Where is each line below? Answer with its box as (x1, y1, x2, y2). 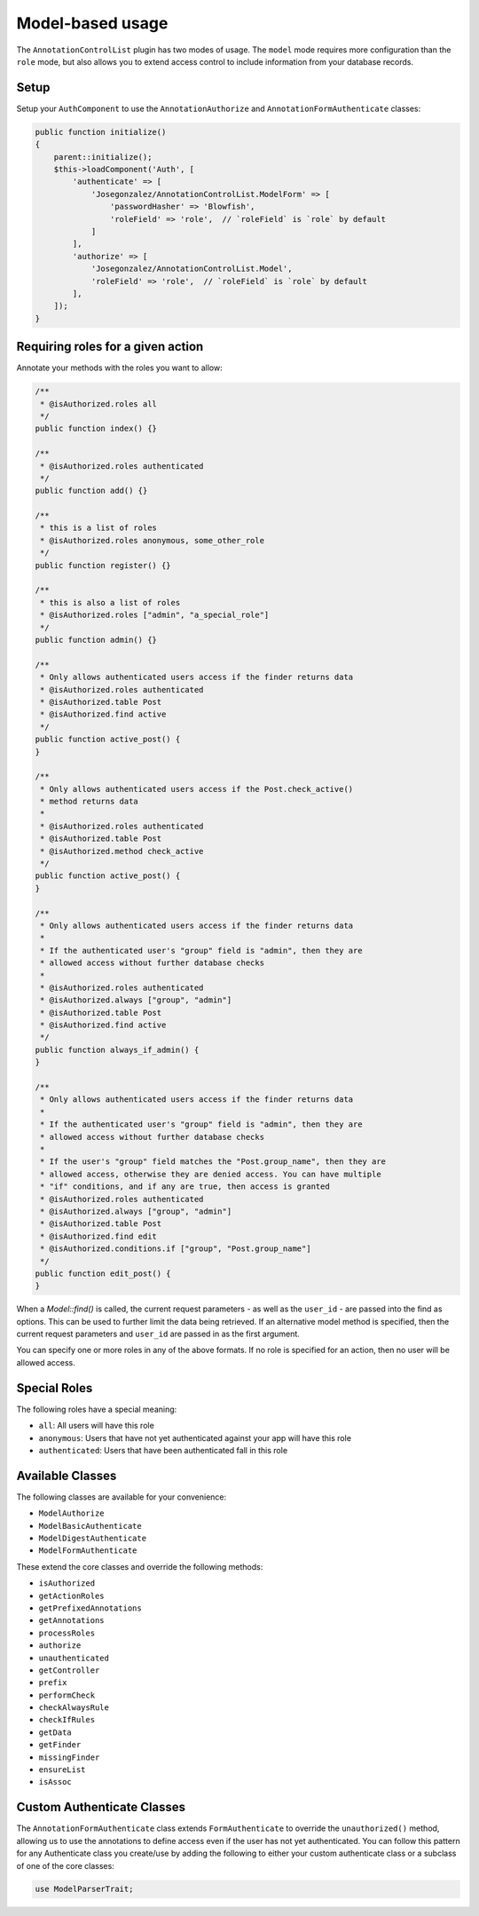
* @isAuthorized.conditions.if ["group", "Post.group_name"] (40, 1244, 311, 1254)
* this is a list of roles (40, 523, 157, 533)
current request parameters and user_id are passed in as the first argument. (16, 1328, 301, 1340)
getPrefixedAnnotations (38, 1603, 142, 1613)
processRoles (38, 1627, 96, 1638)
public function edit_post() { (35, 1268, 172, 1279)
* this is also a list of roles (40, 598, 181, 607)
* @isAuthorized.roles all (40, 399, 157, 408)
